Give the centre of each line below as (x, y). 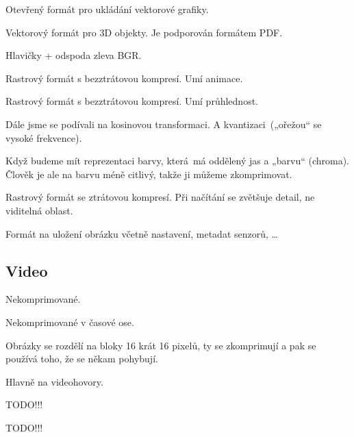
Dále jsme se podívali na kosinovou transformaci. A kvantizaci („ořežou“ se (164, 124)
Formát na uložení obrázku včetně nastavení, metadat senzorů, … (142, 233)
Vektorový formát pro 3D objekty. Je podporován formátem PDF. (144, 32)
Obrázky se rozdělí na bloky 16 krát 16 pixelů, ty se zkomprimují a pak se (161, 345)
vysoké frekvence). (44, 137)
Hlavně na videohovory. (54, 381)
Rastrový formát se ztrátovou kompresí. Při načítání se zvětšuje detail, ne (160, 197)
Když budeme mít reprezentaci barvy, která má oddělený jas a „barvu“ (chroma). (177, 161)
